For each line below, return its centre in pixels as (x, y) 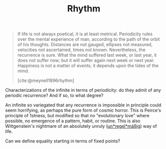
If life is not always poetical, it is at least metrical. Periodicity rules (85, 34)
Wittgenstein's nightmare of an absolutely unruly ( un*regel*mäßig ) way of (81, 126)
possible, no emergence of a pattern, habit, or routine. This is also (73, 121)
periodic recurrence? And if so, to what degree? (54, 95)
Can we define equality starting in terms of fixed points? (63, 141)
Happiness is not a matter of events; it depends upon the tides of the (88, 66)
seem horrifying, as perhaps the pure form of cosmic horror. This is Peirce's (83, 110)
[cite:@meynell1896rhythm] (46, 80)
